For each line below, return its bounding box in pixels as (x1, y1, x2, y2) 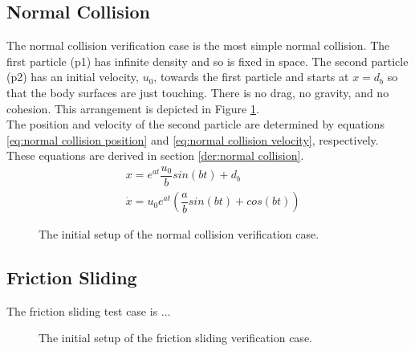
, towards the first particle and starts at (153, 68, 349, 85)
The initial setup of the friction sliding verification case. (39, 329, 312, 346)
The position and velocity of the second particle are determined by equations (6, 116, 384, 133)
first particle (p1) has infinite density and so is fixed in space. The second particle (6, 52, 409, 69)
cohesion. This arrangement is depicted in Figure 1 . (6, 100, 259, 116)
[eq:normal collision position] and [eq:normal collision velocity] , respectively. (6, 131, 379, 148)
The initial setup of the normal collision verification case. (39, 226, 319, 243)
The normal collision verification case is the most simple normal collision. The (6, 37, 390, 54)
